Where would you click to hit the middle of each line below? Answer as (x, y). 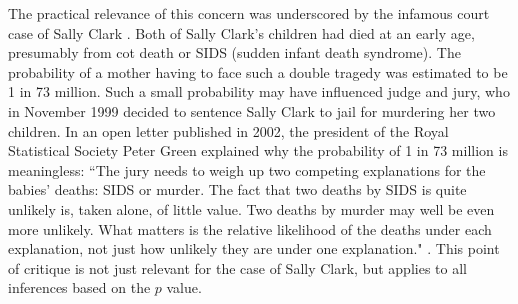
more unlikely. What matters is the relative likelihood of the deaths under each (250, 228)
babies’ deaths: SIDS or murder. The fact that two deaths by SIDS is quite (237, 189)
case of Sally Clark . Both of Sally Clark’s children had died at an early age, (241, 32)
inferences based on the (79, 287)
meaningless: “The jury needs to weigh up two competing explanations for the (247, 169)
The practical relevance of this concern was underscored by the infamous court (249, 13)
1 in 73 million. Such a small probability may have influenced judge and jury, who (259, 91)
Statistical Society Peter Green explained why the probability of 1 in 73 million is (258, 150)
